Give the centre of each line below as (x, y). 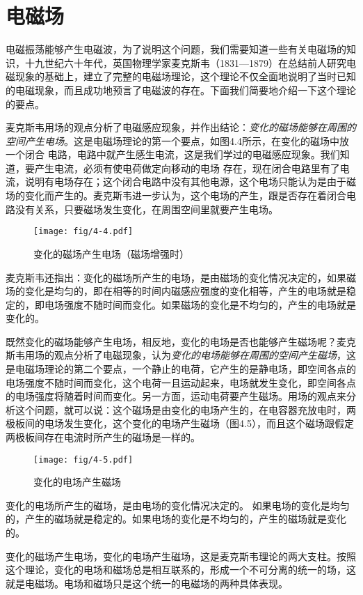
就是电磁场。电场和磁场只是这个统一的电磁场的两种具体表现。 (147, 583)
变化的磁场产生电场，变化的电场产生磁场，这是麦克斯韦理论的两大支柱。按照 (181, 556)
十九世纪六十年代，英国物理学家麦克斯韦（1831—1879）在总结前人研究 (185, 62)
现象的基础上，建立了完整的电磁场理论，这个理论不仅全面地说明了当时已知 (185, 76)
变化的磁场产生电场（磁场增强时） (111, 253)
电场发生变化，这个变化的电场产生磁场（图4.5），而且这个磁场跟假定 (199, 423)
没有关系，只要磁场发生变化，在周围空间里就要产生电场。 (146, 209)
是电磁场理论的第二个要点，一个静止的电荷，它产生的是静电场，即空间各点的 (181, 369)
